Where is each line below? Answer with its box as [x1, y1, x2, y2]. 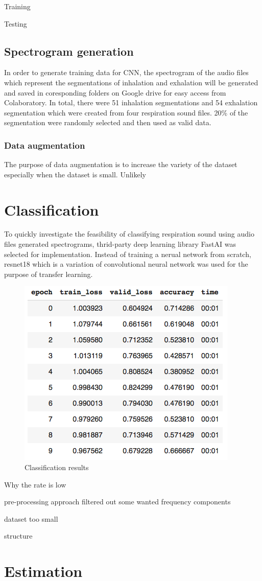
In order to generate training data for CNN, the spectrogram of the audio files [4, 67, 249, 78]
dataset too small [4, 513, 58, 524]
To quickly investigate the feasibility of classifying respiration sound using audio [4, 228, 254, 239]
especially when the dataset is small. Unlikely [4, 169, 146, 179]
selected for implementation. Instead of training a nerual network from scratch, [4, 248, 251, 259]
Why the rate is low [4, 479, 66, 490]
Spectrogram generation [4, 43, 134, 59]
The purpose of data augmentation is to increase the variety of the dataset [4, 159, 237, 170]
